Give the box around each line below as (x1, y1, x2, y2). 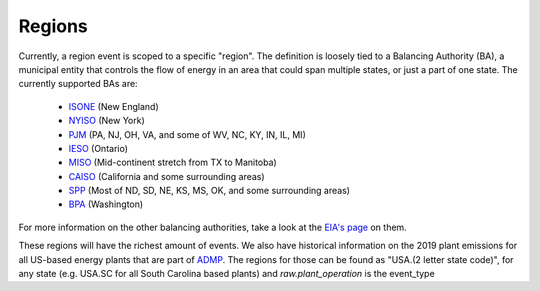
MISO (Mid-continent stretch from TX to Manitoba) (68, 156, 277, 169)
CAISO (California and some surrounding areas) (68, 170, 265, 182)
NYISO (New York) (68, 115, 145, 127)
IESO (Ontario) (68, 142, 129, 154)
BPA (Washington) (68, 198, 144, 210)
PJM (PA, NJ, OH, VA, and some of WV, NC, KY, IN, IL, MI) (68, 128, 307, 140)
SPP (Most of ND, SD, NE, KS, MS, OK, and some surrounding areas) (68, 185, 350, 197)
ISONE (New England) (68, 100, 159, 112)
